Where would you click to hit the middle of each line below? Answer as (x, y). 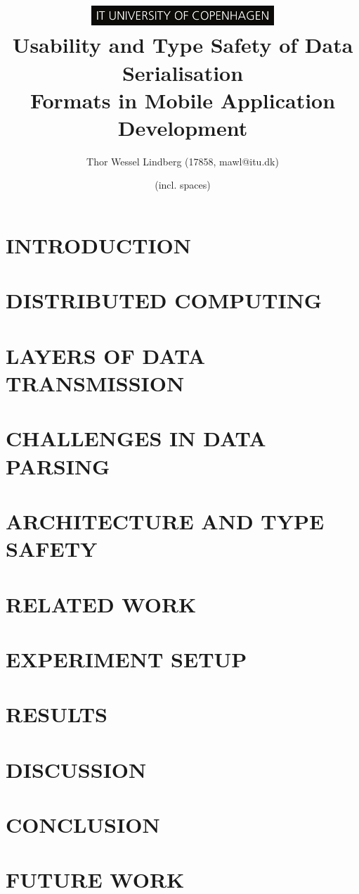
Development (183, 127)
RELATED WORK (101, 604)
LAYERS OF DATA (105, 355)
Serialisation (183, 72)
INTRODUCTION (99, 245)
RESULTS (57, 714)
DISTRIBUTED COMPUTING (164, 300)
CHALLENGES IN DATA (136, 438)
